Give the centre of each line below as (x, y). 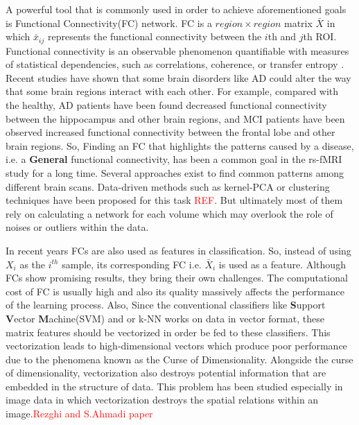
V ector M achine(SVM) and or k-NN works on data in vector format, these (165, 318)
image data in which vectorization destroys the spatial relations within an (162, 400)
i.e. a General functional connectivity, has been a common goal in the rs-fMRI (174, 159)
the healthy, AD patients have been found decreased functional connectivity (166, 105)
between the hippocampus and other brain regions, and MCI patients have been (175, 118)
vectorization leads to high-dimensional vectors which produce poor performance (176, 346)
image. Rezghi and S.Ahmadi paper (79, 414)
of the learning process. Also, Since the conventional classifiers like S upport (166, 305)
